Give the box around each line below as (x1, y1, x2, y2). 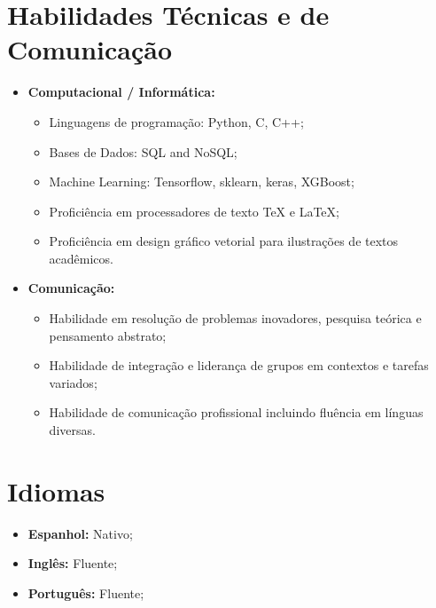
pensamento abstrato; (49, 326, 167, 344)
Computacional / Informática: (27, 83, 215, 101)
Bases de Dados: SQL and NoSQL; (49, 142, 237, 161)
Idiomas (7, 472, 105, 509)
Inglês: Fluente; (27, 554, 118, 572)
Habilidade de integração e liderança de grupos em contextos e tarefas (49, 356, 429, 375)
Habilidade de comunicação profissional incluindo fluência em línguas (49, 403, 424, 422)
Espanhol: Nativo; (27, 524, 133, 542)
